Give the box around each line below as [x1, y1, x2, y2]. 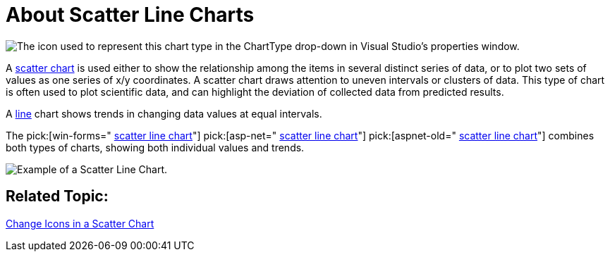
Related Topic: [6, 187, 109, 206]
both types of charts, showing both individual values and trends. [6, 141, 305, 153]
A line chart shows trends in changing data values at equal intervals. [6, 107, 322, 120]
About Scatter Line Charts [6, 3, 255, 27]
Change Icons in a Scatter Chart [6, 217, 154, 230]
